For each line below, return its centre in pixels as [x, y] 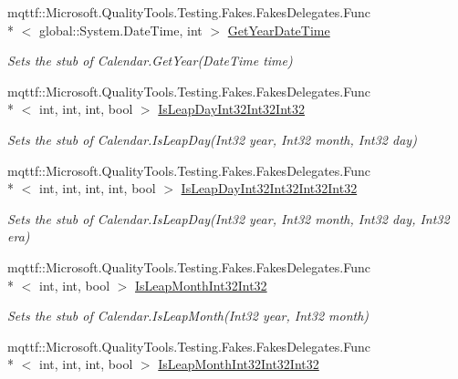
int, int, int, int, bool [97, 188]
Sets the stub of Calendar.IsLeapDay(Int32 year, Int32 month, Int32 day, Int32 [229, 218]
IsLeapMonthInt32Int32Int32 [239, 364]
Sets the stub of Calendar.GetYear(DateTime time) [150, 61]
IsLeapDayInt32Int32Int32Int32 [269, 188]
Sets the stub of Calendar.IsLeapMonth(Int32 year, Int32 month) [188, 316]
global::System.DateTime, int [120, 30]
